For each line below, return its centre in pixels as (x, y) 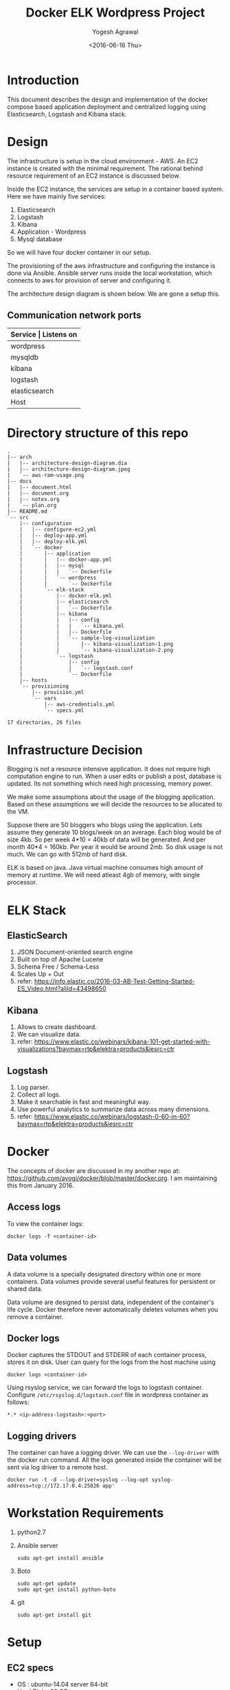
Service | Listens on (44, 334)
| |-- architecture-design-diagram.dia (67, 463)
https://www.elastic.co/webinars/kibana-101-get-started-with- (122, 1041)
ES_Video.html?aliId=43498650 (61, 989)
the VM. (18, 812)
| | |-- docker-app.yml (66, 560)
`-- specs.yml (64, 711)
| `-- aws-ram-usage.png (46, 476)
